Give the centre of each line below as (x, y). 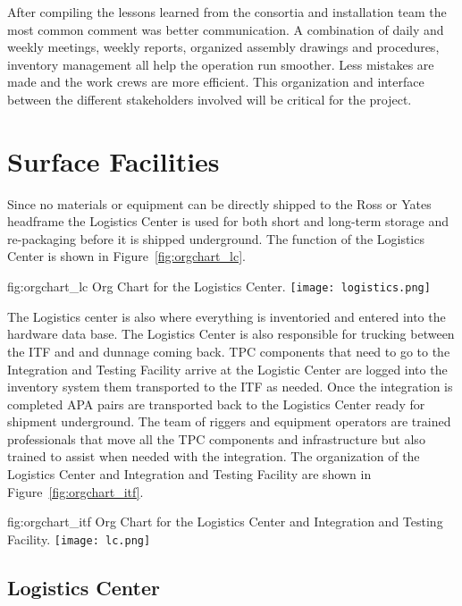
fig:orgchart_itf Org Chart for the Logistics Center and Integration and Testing (225, 522)
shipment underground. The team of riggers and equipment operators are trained (229, 421)
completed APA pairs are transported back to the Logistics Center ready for (216, 404)
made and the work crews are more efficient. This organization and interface (216, 82)
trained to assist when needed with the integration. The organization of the (214, 456)
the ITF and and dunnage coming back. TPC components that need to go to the (229, 351)
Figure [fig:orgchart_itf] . (76, 491)
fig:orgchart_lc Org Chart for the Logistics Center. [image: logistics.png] (219, 286)
